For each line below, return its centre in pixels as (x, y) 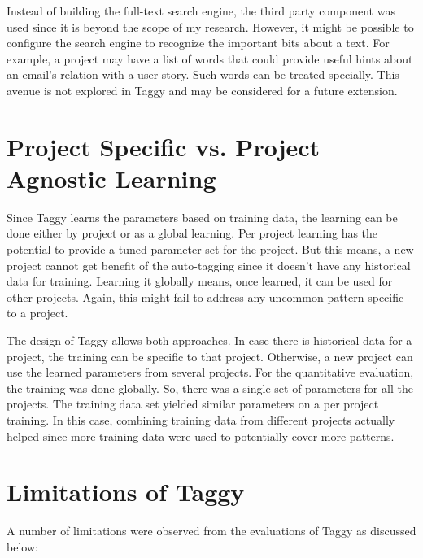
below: (22, 546)
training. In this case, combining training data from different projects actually (201, 420)
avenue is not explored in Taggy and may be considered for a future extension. (202, 90)
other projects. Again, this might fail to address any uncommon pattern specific (205, 296)
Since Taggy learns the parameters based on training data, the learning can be (202, 217)
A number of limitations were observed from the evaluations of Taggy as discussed (211, 531)
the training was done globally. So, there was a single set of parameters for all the (210, 388)
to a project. (37, 313)
